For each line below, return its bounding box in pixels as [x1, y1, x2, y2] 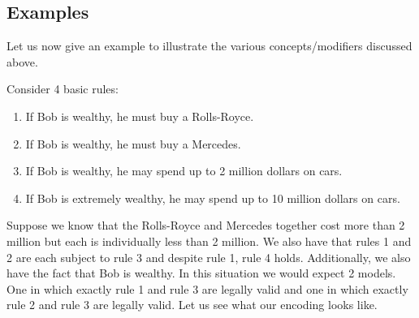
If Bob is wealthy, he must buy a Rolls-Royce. [25, 107, 254, 124]
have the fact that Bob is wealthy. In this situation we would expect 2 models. [6, 264, 396, 281]
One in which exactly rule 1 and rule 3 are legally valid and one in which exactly [6, 280, 408, 297]
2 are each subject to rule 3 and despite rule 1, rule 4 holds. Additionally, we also [6, 248, 411, 265]
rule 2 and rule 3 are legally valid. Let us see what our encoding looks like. [6, 296, 378, 313]
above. [6, 53, 38, 70]
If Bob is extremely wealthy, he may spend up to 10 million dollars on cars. [25, 189, 400, 206]
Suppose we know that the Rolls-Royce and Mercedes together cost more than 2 [6, 217, 405, 234]
